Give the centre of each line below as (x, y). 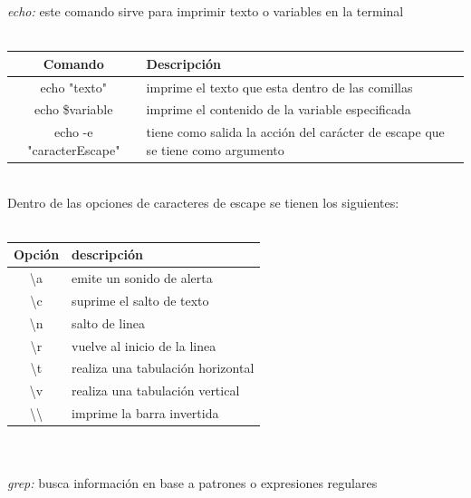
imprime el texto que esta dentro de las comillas (279, 87)
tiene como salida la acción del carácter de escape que (295, 132)
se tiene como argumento (215, 149)
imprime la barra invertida (145, 413)
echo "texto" (74, 87)
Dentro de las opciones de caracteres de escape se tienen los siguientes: (203, 202)
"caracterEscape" (74, 149)
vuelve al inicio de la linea (144, 345)
